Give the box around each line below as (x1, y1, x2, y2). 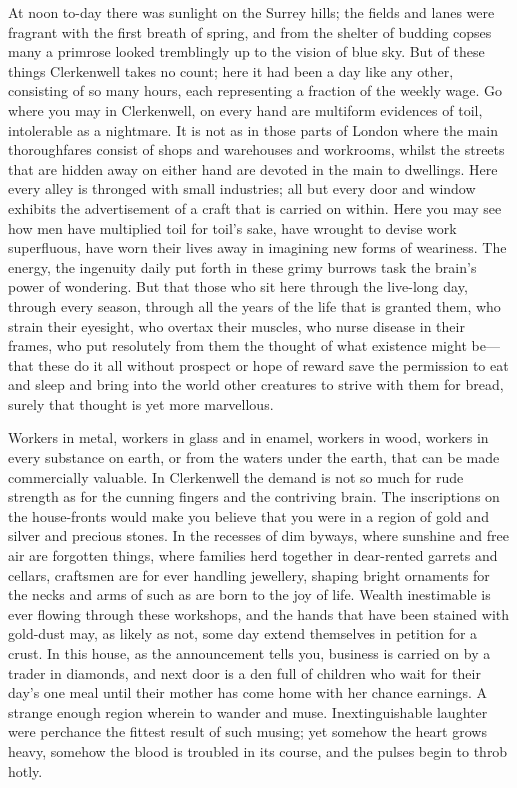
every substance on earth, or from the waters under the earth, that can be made (8, 447, 500, 468)
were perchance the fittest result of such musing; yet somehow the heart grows (8, 721, 487, 742)
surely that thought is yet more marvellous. (8, 393, 274, 414)
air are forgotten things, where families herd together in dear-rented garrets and (8, 545, 498, 566)
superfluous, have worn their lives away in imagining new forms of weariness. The (8, 237, 507, 258)
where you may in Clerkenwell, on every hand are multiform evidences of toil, (8, 99, 483, 120)
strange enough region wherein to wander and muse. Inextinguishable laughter (8, 701, 488, 722)
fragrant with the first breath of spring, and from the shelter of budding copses (8, 21, 492, 42)
